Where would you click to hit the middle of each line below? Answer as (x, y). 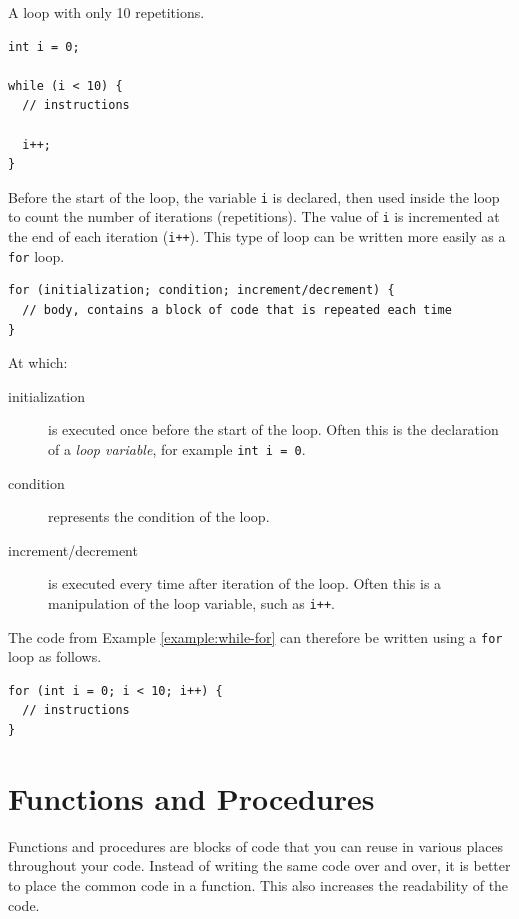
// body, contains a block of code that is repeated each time (237, 309)
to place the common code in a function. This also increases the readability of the (258, 884)
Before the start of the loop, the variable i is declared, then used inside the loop (254, 196)
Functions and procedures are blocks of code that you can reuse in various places (256, 845)
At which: (38, 362)
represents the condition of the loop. (159, 516)
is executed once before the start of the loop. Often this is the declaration (273, 429)
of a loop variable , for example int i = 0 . (177, 448)
